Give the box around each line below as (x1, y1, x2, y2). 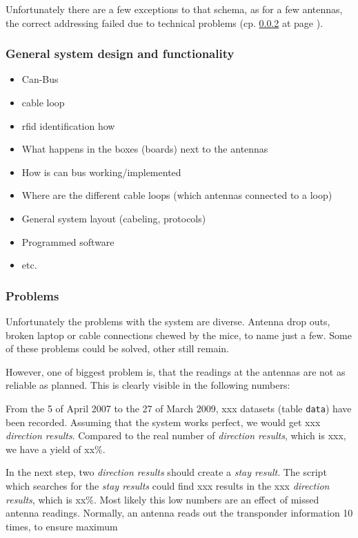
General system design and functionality (6, 45, 235, 62)
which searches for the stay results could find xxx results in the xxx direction (6, 478, 330, 492)
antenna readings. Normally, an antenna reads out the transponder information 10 (6, 506, 353, 520)
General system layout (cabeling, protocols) (21, 211, 206, 225)
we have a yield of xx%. (6, 441, 106, 456)
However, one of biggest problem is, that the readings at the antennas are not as (6, 364, 346, 378)
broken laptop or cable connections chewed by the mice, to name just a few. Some (6, 327, 352, 342)
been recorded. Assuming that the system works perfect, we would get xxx (6, 414, 321, 429)
